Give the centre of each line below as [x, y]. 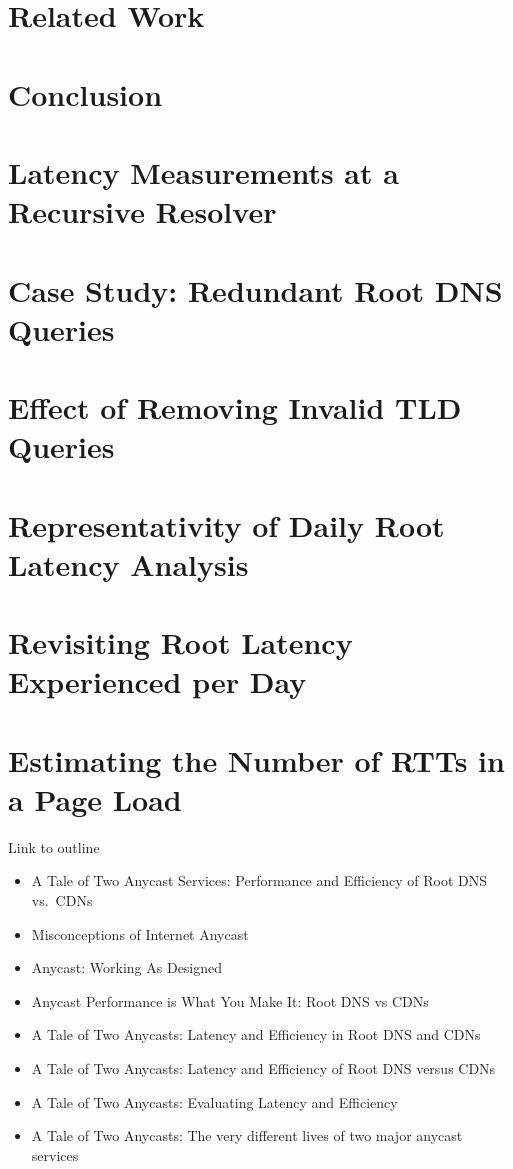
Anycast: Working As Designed [127, 967]
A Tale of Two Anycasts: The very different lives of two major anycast [247, 1135]
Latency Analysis [128, 563]
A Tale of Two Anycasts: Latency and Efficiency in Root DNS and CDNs [256, 1034]
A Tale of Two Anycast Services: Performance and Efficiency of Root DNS [259, 880]
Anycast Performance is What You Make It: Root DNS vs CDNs [230, 1000]
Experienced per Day [157, 681]
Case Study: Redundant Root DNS [255, 289]
